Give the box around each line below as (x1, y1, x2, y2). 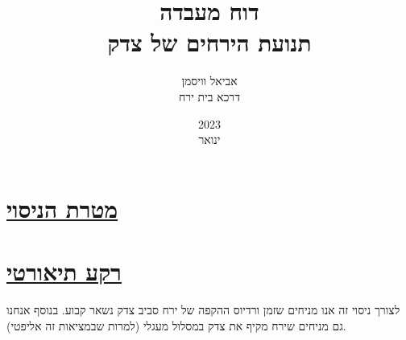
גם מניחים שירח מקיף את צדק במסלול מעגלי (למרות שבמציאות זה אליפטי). (6, 317, 346, 334)
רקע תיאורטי (6, 255, 122, 288)
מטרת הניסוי (6, 191, 118, 224)
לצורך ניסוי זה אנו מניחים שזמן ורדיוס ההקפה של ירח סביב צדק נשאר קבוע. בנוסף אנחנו (6, 301, 400, 317)
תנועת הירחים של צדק (107, 26, 312, 59)
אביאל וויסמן (181, 72, 238, 89)
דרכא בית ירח (179, 88, 240, 104)
